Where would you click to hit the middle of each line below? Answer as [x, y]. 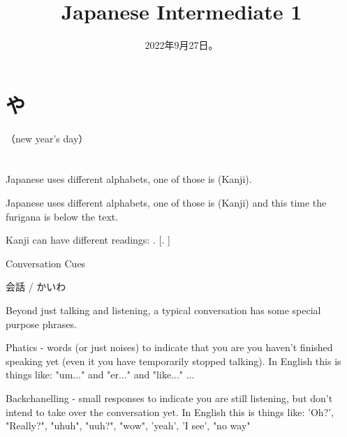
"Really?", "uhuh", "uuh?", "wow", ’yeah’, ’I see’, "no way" [128, 425]
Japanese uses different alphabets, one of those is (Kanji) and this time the [166, 203]
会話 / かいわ [36, 287]
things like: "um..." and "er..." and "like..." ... [100, 375]
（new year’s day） [47, 138]
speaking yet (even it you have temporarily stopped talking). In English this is [173, 361]
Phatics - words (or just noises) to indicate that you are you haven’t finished [169, 347]
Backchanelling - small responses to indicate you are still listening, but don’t [169, 398]
